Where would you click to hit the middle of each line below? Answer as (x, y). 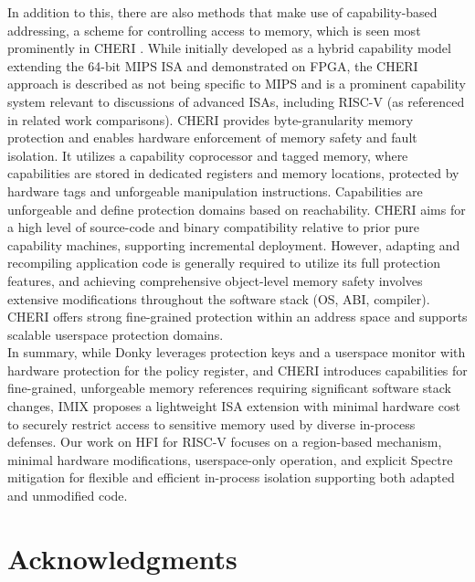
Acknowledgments (122, 558)
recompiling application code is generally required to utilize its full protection (224, 263)
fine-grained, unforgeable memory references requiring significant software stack (229, 388)
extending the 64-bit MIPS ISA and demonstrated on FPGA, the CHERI (213, 65)
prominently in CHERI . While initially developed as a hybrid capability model (229, 48)
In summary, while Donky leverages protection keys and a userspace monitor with (237, 352)
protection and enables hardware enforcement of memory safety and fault (212, 138)
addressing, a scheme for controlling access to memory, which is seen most (214, 30)
